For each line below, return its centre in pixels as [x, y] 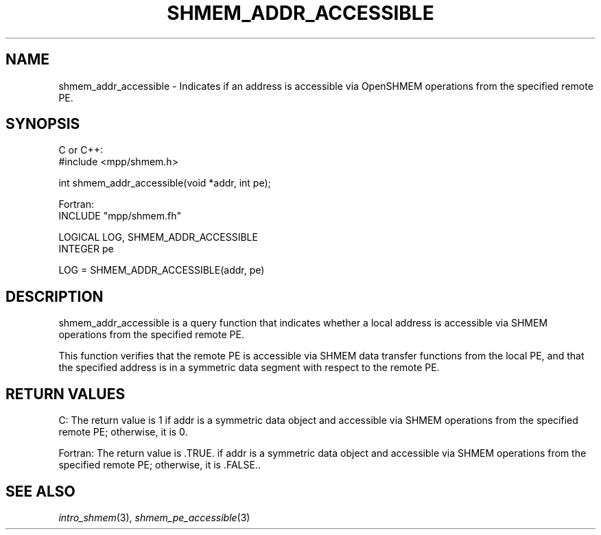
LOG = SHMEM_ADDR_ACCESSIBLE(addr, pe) [162, 270]
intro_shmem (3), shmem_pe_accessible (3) [154, 517]
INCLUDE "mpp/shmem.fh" [120, 216]
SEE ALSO [40, 491]
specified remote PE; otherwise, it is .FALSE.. [160, 465]
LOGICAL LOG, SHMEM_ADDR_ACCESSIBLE [158, 237]
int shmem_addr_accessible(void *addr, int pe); [165, 183]
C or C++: [81, 150]
